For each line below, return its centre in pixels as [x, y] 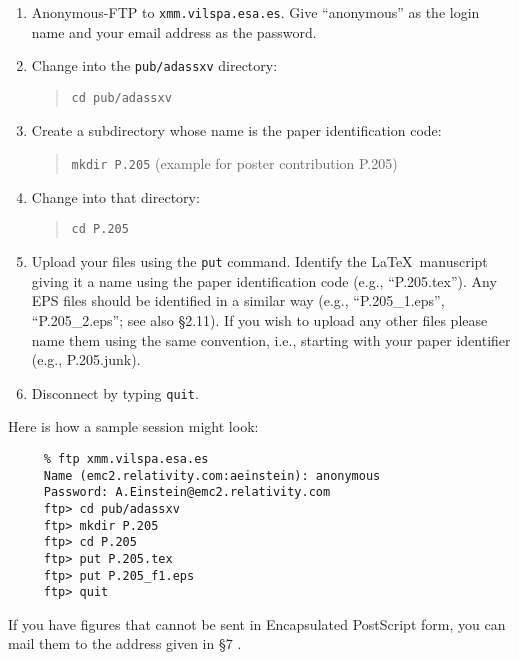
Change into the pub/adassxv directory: [154, 65]
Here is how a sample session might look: [133, 426]
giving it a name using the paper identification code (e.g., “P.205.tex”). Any [264, 280]
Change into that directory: [115, 196]
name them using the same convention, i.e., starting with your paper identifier [271, 339]
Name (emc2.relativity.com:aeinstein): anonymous [212, 475]
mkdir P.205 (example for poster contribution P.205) [234, 163]
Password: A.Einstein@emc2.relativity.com [187, 492]
